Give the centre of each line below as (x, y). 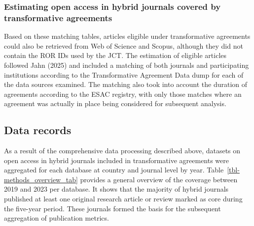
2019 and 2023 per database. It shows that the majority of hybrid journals (116, 189)
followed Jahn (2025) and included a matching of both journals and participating (127, 65)
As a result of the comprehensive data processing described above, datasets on (122, 151)
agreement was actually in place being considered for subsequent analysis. (115, 103)
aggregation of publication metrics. (56, 218)
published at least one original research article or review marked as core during (123, 199)
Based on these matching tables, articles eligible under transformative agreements (127, 36)
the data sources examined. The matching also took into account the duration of (126, 84)
